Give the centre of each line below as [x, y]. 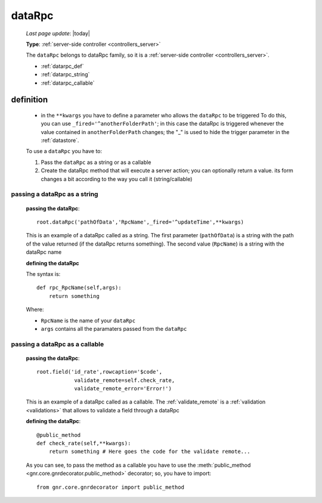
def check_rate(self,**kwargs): [84, 443]
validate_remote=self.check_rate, [125, 380]
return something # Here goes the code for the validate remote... [149, 452]
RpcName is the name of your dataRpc [88, 320]
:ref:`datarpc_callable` [68, 83]
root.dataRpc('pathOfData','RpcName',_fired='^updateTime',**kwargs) [140, 222]
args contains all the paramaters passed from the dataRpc [114, 328]
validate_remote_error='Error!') [123, 389]
